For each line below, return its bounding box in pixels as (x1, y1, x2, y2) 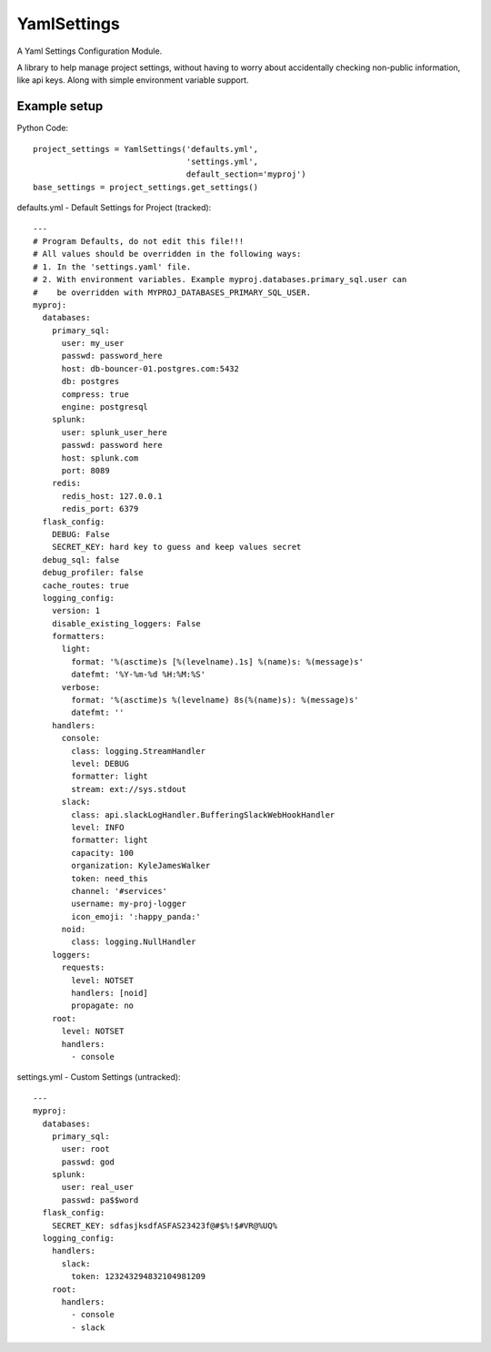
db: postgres (61, 376, 120, 387)
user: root (61, 1144, 110, 1154)
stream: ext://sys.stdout (71, 784, 186, 794)
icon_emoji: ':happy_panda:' (71, 911, 202, 921)
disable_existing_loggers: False (51, 618, 202, 628)
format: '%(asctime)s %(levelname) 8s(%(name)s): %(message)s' (71, 695, 359, 706)
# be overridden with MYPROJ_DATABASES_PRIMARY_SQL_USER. (33, 287, 311, 298)
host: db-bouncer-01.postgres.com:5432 (61, 363, 240, 373)
